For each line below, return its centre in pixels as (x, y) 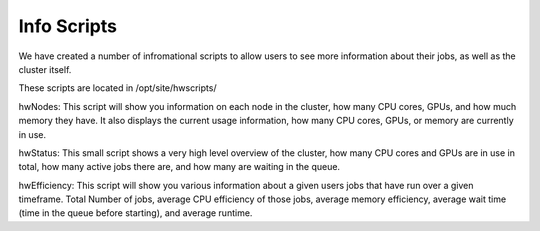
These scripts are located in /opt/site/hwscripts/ (117, 88)
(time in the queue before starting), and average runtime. (135, 213)
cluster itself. (45, 69)
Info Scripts (67, 26)
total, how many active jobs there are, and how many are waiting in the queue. (179, 167)
